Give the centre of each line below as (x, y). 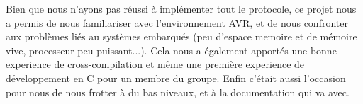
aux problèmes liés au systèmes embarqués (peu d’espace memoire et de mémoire (181, 36)
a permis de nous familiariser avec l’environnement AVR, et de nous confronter (177, 22)
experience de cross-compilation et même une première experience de (155, 64)
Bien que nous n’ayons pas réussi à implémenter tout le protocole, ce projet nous (181, 8)
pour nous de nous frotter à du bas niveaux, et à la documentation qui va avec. (178, 92)
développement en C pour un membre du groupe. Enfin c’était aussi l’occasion (176, 77)
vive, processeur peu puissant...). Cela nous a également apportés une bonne (171, 50)
